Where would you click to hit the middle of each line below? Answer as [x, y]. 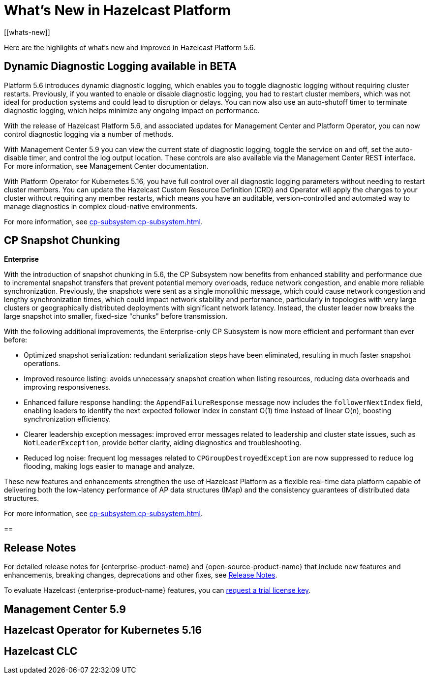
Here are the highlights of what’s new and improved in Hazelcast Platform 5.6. [130, 47]
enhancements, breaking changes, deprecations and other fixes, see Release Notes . [141, 575]
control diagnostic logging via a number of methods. [89, 134]
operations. [42, 364]
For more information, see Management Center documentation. [107, 166]
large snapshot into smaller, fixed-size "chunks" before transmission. [116, 316]
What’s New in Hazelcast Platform [117, 10]
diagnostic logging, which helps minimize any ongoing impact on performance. [132, 110]
